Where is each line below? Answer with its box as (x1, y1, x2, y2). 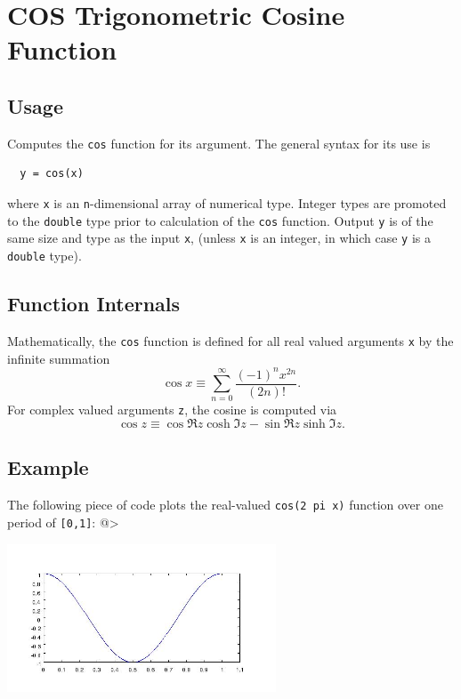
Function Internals (7, 290, 181, 317)
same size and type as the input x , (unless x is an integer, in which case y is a (7, 229, 431, 247)
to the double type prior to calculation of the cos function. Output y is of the (7, 211, 433, 229)
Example (7, 454, 89, 481)
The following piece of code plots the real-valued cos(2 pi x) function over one (7, 495, 443, 514)
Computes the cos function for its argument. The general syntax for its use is (7, 133, 431, 152)
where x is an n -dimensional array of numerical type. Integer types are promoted (7, 194, 447, 213)
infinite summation (7, 349, 110, 367)
